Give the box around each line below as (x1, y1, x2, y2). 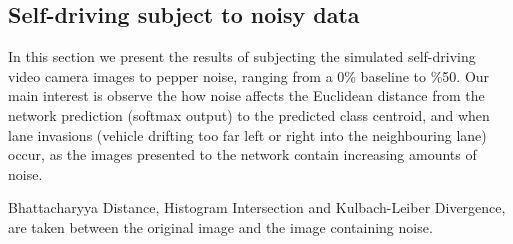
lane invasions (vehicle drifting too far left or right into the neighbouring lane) (8, 124, 487, 145)
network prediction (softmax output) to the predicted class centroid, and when (8, 104, 490, 125)
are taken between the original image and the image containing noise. (8, 216, 433, 237)
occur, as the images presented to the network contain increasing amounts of (8, 144, 477, 165)
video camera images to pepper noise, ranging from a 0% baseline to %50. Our (8, 65, 490, 86)
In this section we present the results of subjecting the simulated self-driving (8, 46, 476, 67)
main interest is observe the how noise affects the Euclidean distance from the (8, 85, 485, 106)
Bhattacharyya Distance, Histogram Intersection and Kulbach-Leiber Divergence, (8, 197, 506, 218)
